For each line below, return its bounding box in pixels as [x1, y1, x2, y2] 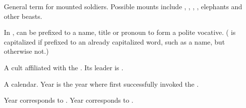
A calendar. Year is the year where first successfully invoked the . [4, 78, 199, 89]
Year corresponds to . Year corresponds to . [4, 95, 133, 105]
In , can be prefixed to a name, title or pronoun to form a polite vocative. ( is [4, 27, 236, 37]
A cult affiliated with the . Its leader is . [4, 62, 124, 72]
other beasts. [4, 11, 42, 21]
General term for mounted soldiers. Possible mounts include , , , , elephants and [4, 1, 242, 11]
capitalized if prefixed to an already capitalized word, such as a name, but [4, 36, 225, 46]
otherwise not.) [4, 46, 49, 56]
